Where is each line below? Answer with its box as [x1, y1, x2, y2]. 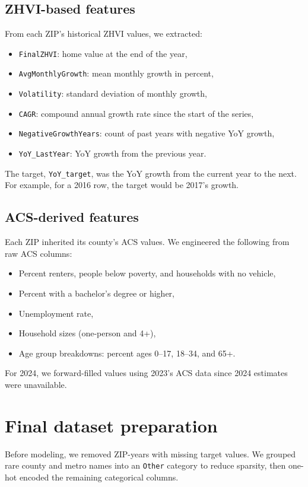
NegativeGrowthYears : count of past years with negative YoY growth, [18, 127, 275, 139]
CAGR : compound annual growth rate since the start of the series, [18, 107, 254, 119]
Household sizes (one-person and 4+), [18, 327, 156, 339]
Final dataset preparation [5, 413, 218, 437]
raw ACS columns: [5, 247, 72, 259]
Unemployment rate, [18, 307, 94, 319]
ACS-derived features [5, 208, 139, 226]
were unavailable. [5, 378, 67, 390]
